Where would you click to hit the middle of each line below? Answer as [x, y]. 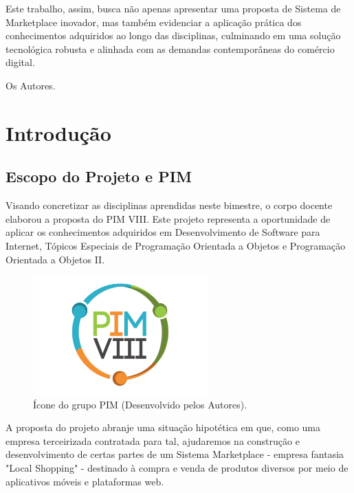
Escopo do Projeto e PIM [99, 176]
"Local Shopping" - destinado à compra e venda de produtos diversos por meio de [177, 468]
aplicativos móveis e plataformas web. [85, 481]
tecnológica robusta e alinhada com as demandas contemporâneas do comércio [170, 48]
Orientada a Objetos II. [55, 259]
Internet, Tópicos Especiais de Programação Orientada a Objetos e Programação [176, 245]
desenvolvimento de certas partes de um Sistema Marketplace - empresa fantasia [175, 454]
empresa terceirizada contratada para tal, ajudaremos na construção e [153, 440]
